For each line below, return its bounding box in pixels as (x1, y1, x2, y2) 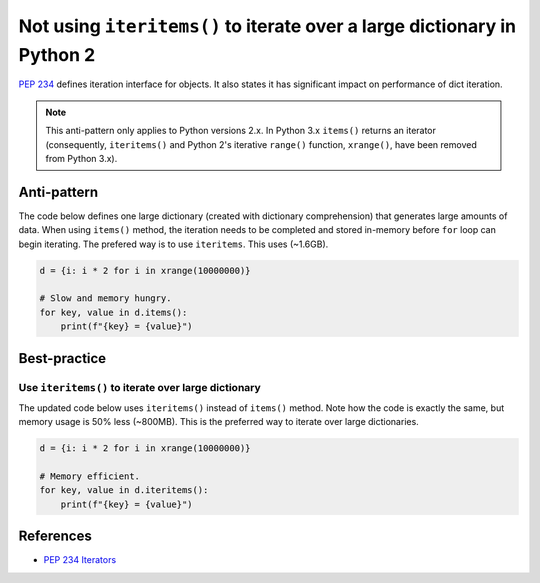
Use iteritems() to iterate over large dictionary (18, 380, 262, 394)
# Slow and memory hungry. (39, 293, 172, 304)
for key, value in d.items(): (39, 306, 188, 318)
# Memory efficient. (39, 471, 140, 482)
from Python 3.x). (45, 152, 118, 164)
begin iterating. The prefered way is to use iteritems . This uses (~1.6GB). (18, 238, 329, 250)
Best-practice (18, 350, 107, 367)
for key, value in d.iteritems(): (39, 485, 209, 496)
